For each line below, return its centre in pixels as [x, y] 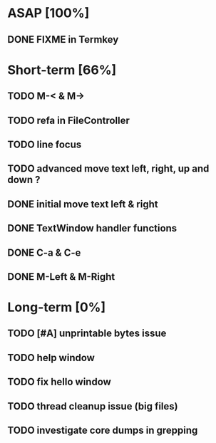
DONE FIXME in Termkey [63, 40]
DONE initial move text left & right [83, 204]
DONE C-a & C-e [44, 252]
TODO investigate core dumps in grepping [103, 431]
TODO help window [51, 358]
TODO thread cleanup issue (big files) [93, 406]
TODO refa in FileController [69, 120]
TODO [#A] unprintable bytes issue [87, 334]
